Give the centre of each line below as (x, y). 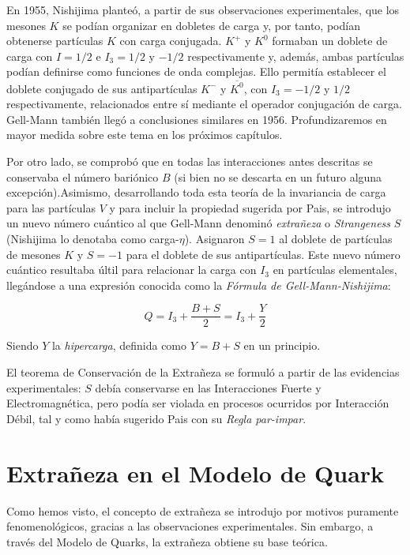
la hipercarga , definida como (119, 345)
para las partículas (51, 207)
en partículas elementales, (335, 270)
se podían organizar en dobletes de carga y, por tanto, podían (211, 25)
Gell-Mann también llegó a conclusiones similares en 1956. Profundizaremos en (197, 119)
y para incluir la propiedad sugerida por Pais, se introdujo (250, 207)
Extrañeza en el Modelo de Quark (196, 472)
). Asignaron (214, 239)
